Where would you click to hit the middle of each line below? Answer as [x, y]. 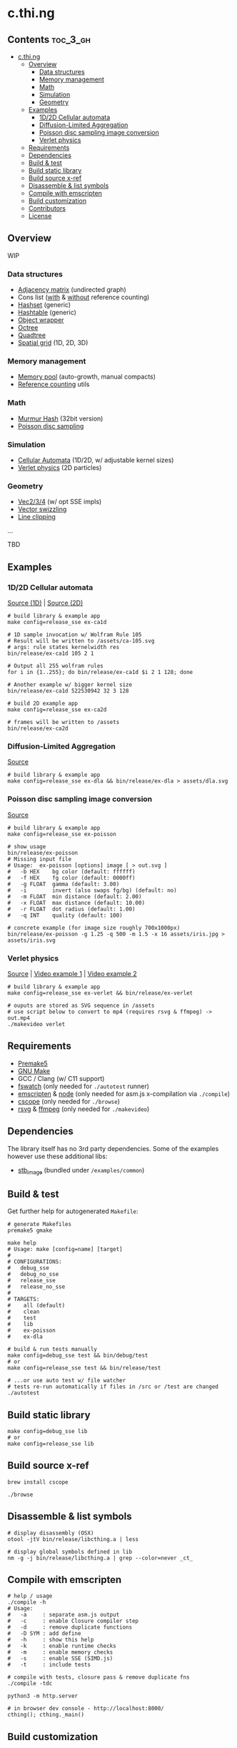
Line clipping [36, 517]
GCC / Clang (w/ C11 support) [61, 1078]
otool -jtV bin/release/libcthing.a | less [73, 1539]
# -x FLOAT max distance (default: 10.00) [76, 903]
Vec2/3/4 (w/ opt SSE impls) [60, 502]
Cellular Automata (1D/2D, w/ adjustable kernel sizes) [96, 460]
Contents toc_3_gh [49, 40]
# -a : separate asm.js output [64, 1615]
